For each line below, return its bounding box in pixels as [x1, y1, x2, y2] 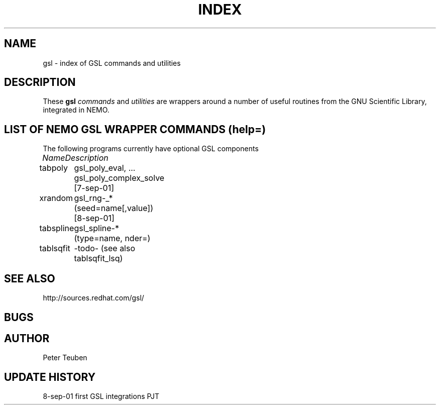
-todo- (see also [74, 243, 136, 254]
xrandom [39, 193, 73, 203]
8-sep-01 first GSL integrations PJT [43, 392, 160, 401]
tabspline [39, 223, 74, 234]
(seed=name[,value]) [74, 203, 154, 214]
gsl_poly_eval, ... [74, 163, 136, 173]
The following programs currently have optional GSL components [43, 144, 259, 153]
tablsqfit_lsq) [74, 253, 123, 264]
